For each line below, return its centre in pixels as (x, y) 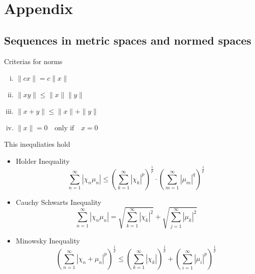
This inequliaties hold (37, 144)
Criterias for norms (33, 61)
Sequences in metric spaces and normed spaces (128, 40)
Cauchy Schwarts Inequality (59, 202)
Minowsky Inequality (48, 240)
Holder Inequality (43, 161)
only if (64, 128)
